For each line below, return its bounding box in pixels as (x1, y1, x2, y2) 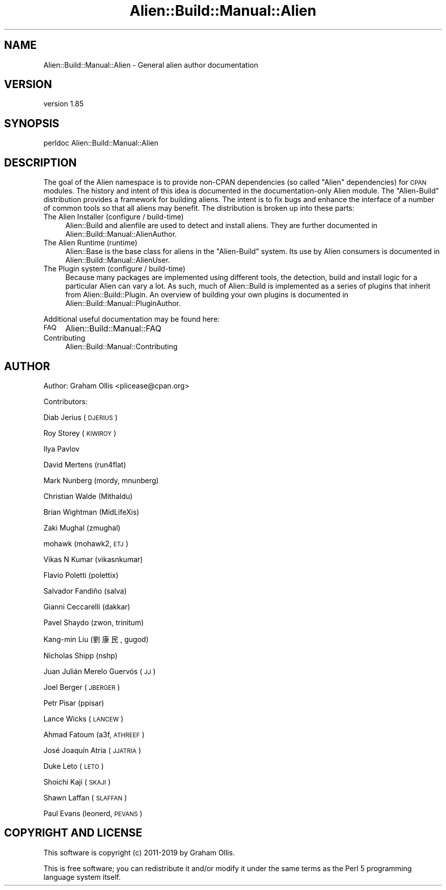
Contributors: (43, 397, 88, 406)
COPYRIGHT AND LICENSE (4, 826, 143, 840)
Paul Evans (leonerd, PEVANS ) (43, 809, 143, 818)
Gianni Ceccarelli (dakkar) (43, 602, 130, 611)
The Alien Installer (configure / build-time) (43, 212, 184, 221)
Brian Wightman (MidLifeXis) (43, 507, 140, 516)
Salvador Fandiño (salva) (43, 586, 127, 595)
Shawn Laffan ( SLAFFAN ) (43, 793, 127, 802)
